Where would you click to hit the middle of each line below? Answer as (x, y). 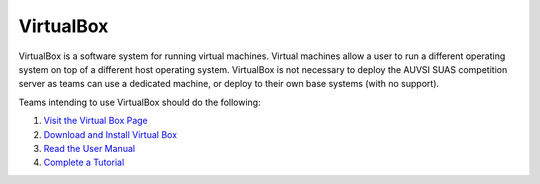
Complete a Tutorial (84, 162)
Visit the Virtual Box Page (96, 121)
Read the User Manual (89, 148)
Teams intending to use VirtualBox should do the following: (139, 102)
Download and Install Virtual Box (110, 134)
